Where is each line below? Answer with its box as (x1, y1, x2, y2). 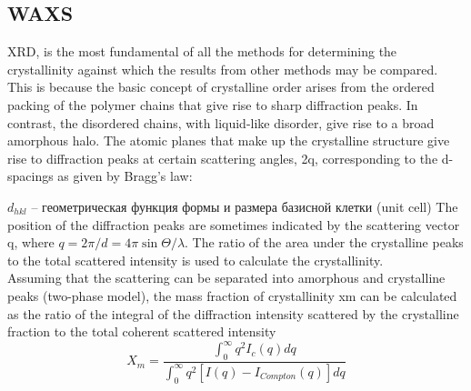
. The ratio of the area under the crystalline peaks (185, 233, 464, 252)
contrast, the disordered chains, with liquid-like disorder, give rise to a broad (7, 113, 435, 132)
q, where (7, 233, 55, 252)
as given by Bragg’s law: (57, 166, 193, 185)
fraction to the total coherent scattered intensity (7, 322, 276, 341)
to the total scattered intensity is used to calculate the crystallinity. (7, 250, 384, 269)
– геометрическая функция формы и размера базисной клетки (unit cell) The (31, 196, 458, 216)
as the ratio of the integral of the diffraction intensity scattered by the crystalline (7, 304, 459, 323)
